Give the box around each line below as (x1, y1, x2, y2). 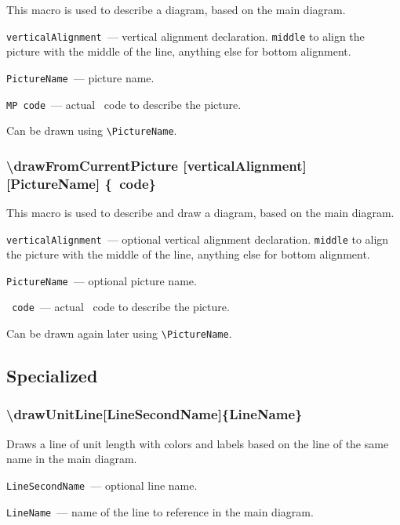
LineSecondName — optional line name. (6, 476, 198, 493)
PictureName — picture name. (6, 69, 155, 85)
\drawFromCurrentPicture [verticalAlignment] (6, 155, 307, 175)
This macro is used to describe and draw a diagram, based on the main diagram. (6, 204, 395, 220)
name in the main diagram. (6, 451, 137, 467)
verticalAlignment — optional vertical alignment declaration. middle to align (6, 230, 389, 247)
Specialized (6, 364, 98, 388)
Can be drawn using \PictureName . (6, 122, 177, 139)
